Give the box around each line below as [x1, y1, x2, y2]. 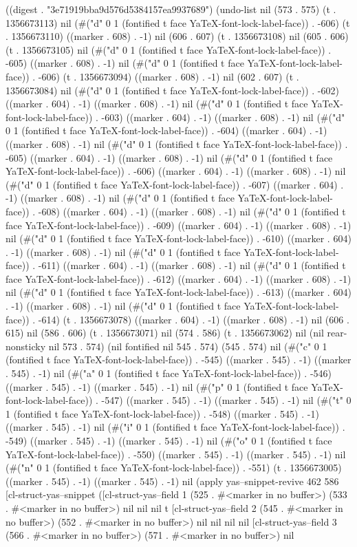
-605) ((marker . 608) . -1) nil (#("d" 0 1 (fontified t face [6, 56, 244, 70]
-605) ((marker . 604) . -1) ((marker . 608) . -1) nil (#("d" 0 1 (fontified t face [6, 150, 333, 164]
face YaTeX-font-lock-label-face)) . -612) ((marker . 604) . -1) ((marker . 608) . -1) [6, 271, 351, 286]
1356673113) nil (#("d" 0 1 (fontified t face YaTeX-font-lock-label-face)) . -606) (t [6, 15, 350, 30]
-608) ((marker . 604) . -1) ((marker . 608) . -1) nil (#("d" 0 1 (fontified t [38, 204, 346, 218]
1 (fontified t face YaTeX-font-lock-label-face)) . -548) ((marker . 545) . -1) [6, 406, 319, 420]
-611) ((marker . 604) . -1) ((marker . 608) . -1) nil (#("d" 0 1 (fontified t [38, 258, 346, 272]
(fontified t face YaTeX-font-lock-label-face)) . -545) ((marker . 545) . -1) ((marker [6, 352, 351, 367]
